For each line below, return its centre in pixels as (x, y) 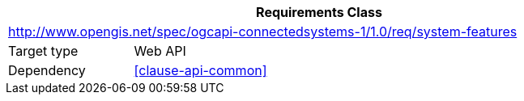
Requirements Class (319, 12)
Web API (160, 51)
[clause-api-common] (200, 70)
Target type (43, 51)
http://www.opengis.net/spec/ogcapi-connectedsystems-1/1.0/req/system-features (263, 32)
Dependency (47, 70)
